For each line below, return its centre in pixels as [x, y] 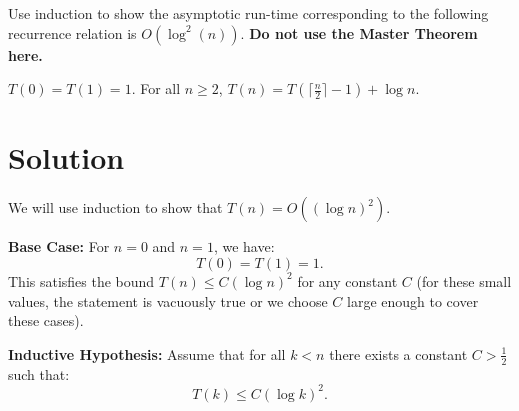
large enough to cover [413, 300]
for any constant [347, 280]
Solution [66, 157]
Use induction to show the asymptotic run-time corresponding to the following [248, 13]
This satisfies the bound [81, 280]
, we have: [244, 246]
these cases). [46, 320]
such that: [39, 373]
